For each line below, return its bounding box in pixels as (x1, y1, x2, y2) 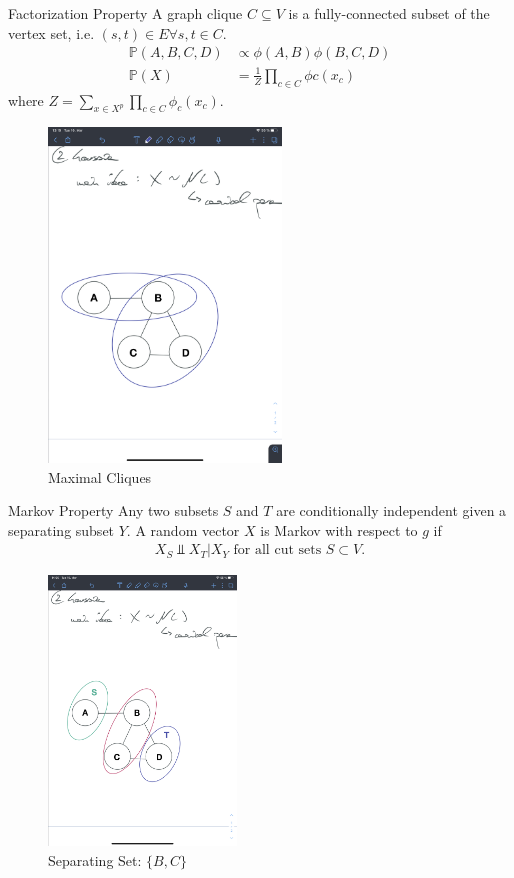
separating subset (8, 519, 115, 540)
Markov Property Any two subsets (8, 500, 219, 521)
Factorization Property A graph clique (8, 3, 243, 23)
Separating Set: (48, 849, 142, 870)
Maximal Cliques (48, 466, 152, 487)
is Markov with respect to (260, 519, 418, 540)
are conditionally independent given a (276, 500, 507, 521)
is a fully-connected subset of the (288, 3, 490, 23)
